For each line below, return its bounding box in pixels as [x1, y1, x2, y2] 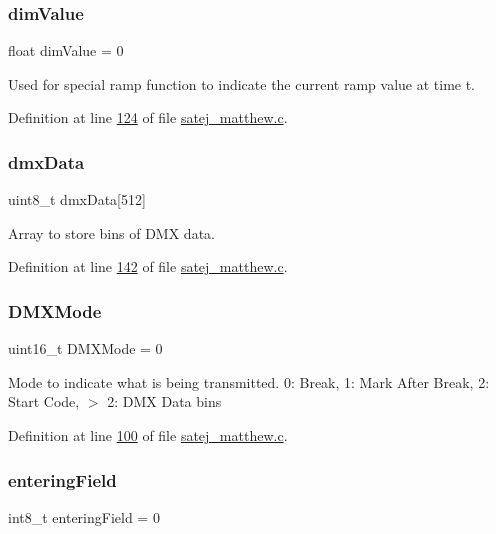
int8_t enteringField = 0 [8, 506, 160, 527]
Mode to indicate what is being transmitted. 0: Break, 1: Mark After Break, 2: [8, 371, 490, 392]
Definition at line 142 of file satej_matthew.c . [8, 256, 288, 277]
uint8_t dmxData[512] [8, 189, 146, 210]
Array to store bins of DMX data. [8, 222, 215, 243]
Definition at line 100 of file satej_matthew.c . [8, 425, 288, 445]
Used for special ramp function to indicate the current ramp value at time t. [8, 73, 476, 94]
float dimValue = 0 [8, 40, 124, 61]
